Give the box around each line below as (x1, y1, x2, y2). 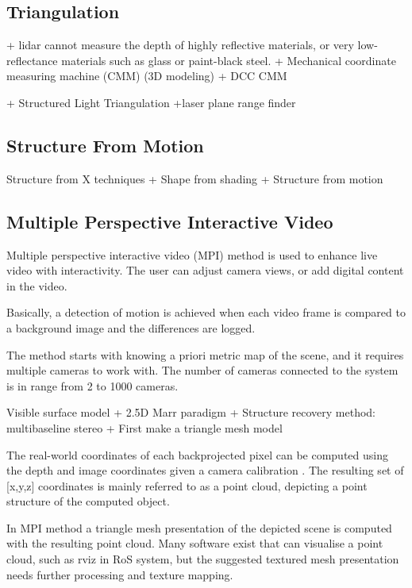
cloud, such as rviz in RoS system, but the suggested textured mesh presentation (6, 551, 399, 567)
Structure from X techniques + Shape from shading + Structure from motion (6, 170, 383, 186)
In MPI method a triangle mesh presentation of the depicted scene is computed (6, 519, 392, 536)
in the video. (6, 277, 67, 294)
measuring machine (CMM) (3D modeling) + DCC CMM (6, 67, 287, 84)
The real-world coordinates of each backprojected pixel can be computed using (6, 446, 388, 463)
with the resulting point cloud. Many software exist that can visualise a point (6, 535, 383, 551)
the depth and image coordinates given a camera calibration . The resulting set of (6, 462, 404, 478)
